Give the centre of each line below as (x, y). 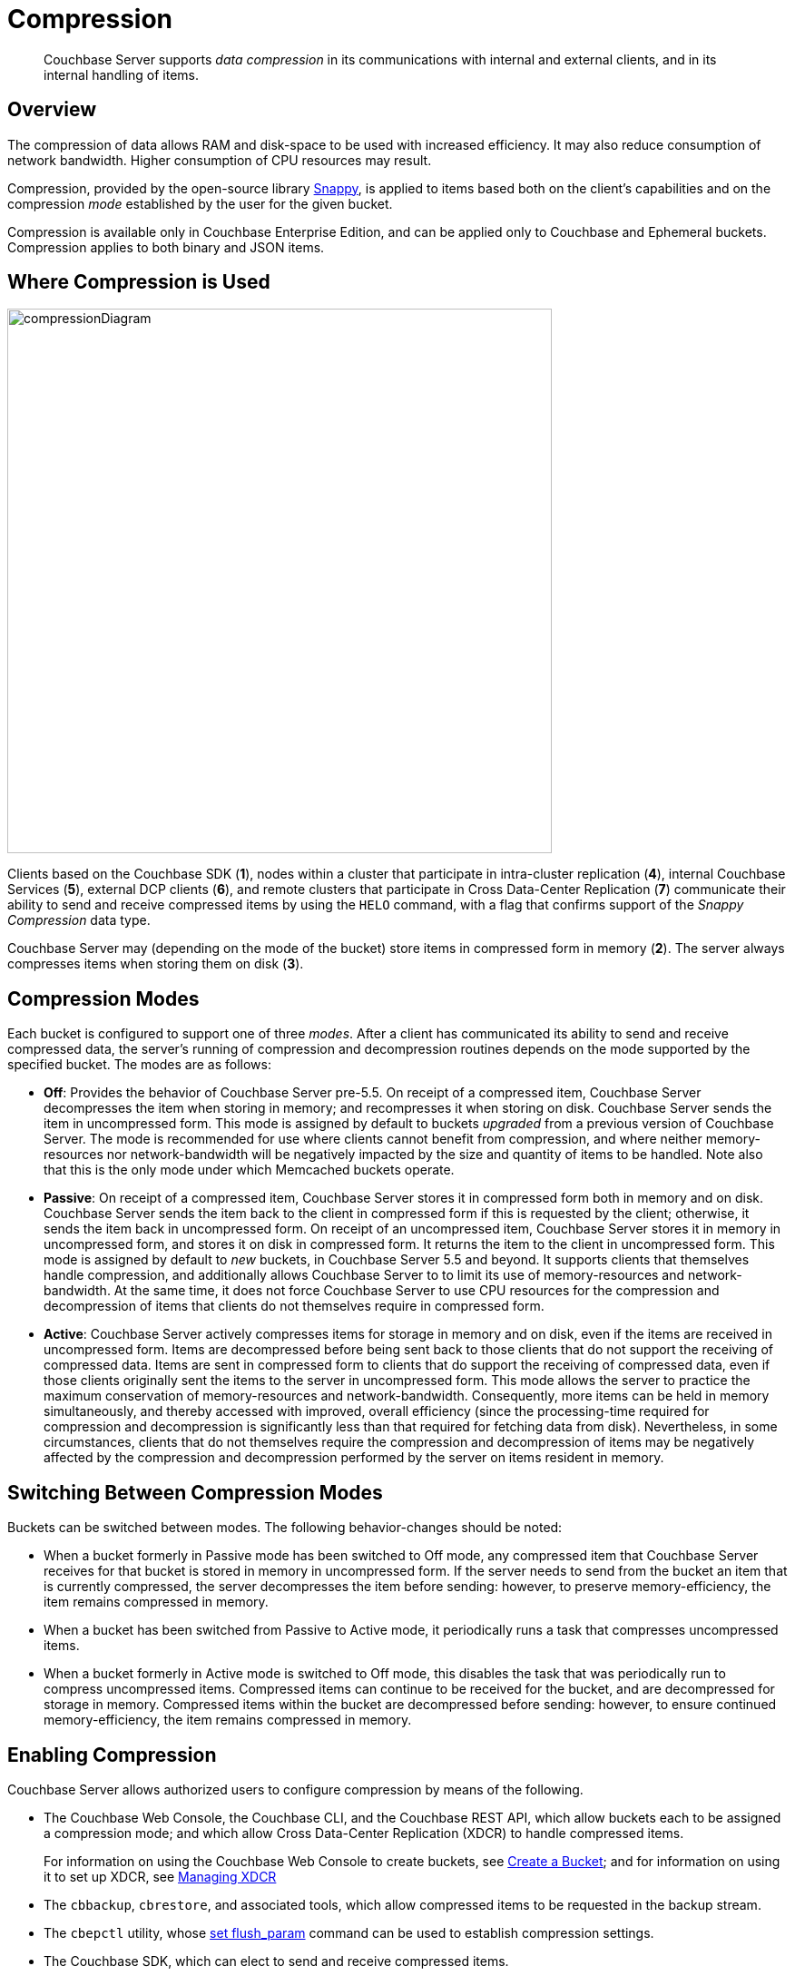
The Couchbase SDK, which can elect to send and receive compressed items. (276, 1961)
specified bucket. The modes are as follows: (139, 1065)
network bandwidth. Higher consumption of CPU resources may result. (220, 160)
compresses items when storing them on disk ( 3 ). (156, 964)
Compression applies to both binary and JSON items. (166, 247)
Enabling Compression (112, 1755)
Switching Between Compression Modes (195, 1492)
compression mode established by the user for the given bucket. (200, 203)
